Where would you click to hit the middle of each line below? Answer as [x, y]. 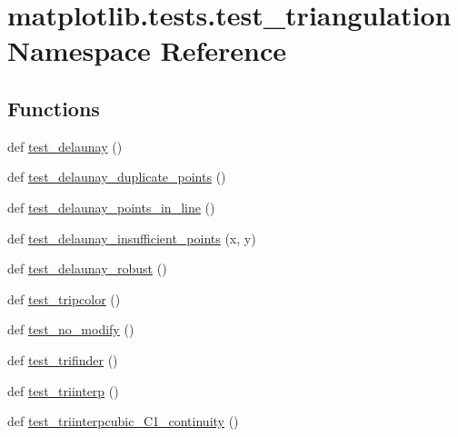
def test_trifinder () [63, 359]
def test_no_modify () [71, 329]
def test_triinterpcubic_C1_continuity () [123, 421]
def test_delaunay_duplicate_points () [117, 177]
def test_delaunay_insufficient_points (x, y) [132, 238]
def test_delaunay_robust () [87, 268]
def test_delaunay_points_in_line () [111, 207]
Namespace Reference [147, 50]
